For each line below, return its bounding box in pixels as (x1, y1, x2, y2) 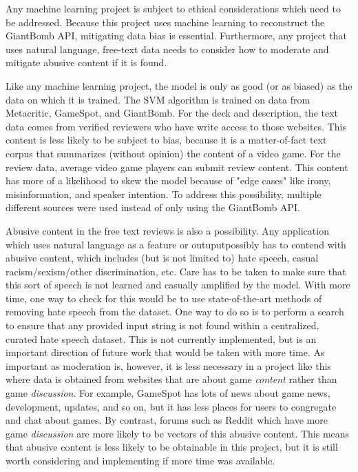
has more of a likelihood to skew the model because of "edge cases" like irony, (6, 173, 331, 188)
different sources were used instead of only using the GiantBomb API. (6, 200, 300, 215)
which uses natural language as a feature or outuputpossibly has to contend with (6, 237, 346, 251)
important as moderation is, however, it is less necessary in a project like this (6, 358, 331, 373)
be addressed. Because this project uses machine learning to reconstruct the (6, 14, 325, 29)
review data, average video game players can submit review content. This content (6, 159, 348, 174)
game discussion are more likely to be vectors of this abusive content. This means (6, 426, 350, 440)
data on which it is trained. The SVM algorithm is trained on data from (6, 92, 310, 106)
